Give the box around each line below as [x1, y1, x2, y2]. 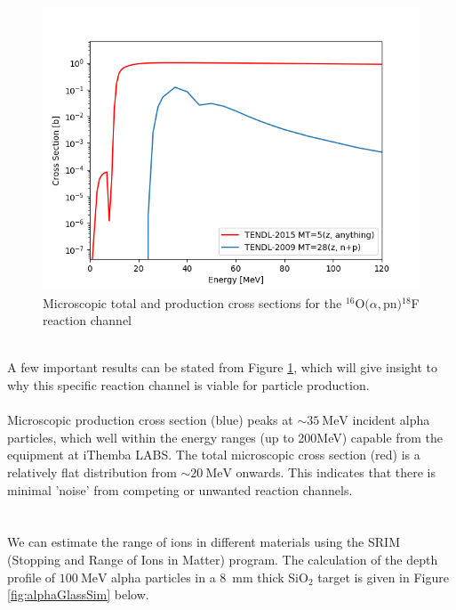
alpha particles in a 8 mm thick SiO [111, 567, 308, 586]
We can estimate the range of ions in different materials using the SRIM [7, 533, 400, 551]
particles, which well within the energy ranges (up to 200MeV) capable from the [7, 427, 443, 446]
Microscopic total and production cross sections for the [43, 293, 342, 312]
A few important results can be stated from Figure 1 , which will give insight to [7, 358, 438, 377]
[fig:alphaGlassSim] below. [7, 585, 149, 604]
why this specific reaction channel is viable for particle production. [7, 375, 370, 394]
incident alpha [352, 411, 430, 429]
